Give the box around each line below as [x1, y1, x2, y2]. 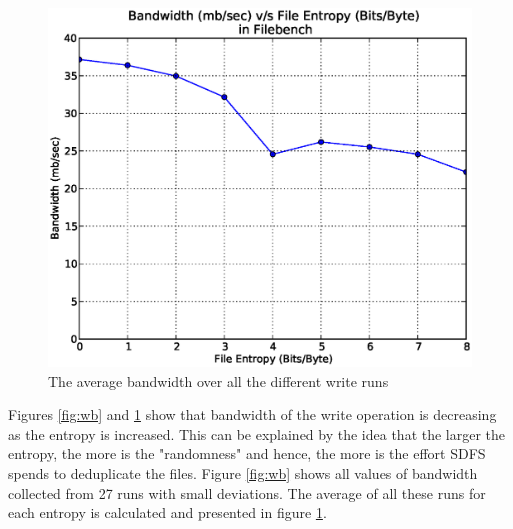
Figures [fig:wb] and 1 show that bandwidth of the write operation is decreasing [8, 404, 497, 425]
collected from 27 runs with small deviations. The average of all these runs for [8, 482, 486, 503]
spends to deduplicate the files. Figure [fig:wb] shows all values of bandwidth [8, 462, 478, 483]
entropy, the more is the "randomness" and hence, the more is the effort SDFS [8, 443, 486, 464]
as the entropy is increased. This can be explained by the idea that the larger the [8, 423, 506, 444]
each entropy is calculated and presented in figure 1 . [8, 502, 327, 523]
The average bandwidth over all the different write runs [48, 370, 389, 391]
